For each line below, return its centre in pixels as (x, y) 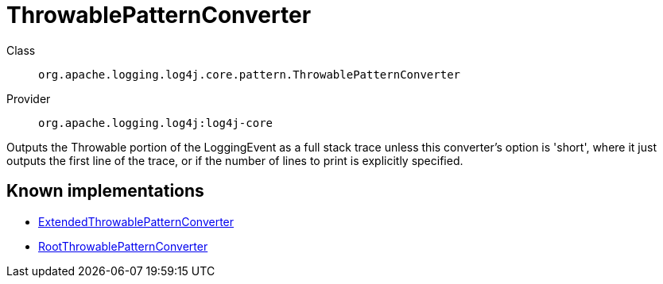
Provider (29, 98)
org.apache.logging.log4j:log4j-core (156, 123)
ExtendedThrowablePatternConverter (136, 221)
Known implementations (105, 191)
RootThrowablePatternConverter (123, 246)
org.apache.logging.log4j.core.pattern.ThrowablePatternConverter (250, 74)
